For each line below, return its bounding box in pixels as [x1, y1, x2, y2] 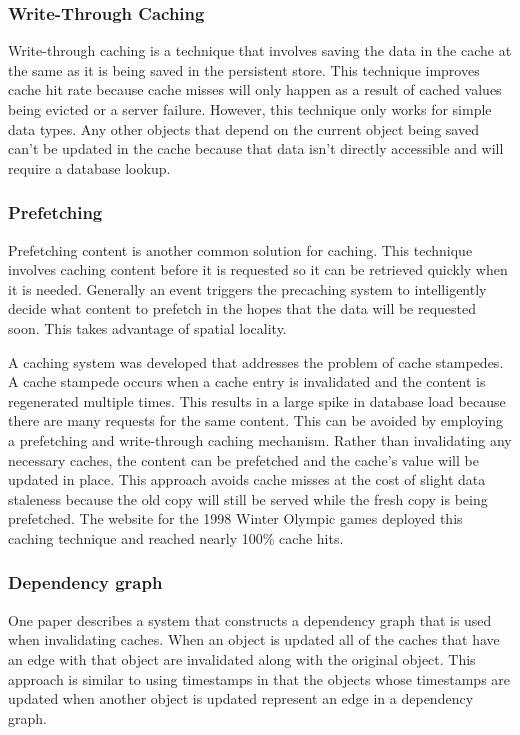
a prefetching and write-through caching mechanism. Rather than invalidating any [8, 429, 512, 450]
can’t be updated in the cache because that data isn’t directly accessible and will [8, 138, 504, 159]
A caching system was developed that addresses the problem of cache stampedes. [8, 351, 504, 372]
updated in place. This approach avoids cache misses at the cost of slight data [8, 469, 486, 490]
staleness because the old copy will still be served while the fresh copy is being [8, 488, 488, 509]
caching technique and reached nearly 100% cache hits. [8, 527, 344, 548]
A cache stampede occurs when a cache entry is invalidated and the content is [8, 371, 486, 392]
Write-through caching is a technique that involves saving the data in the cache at [8, 40, 512, 61]
